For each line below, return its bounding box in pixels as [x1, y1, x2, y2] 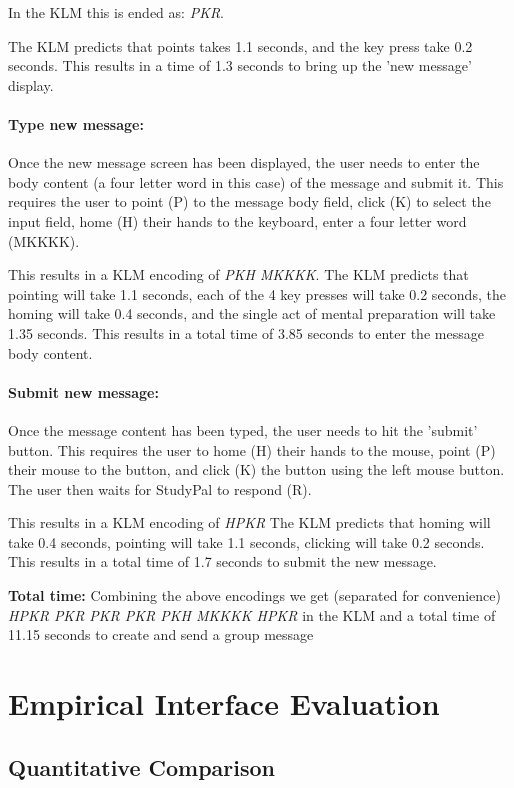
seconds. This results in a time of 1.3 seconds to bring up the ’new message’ [8, 55, 472, 76]
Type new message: [8, 113, 144, 134]
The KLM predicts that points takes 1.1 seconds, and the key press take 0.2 [8, 35, 473, 56]
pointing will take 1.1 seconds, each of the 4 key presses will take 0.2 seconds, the [8, 283, 506, 304]
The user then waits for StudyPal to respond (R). [8, 478, 312, 499]
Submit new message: [8, 381, 159, 402]
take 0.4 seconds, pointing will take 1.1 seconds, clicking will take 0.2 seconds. [8, 531, 485, 552]
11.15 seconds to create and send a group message [8, 624, 314, 645]
